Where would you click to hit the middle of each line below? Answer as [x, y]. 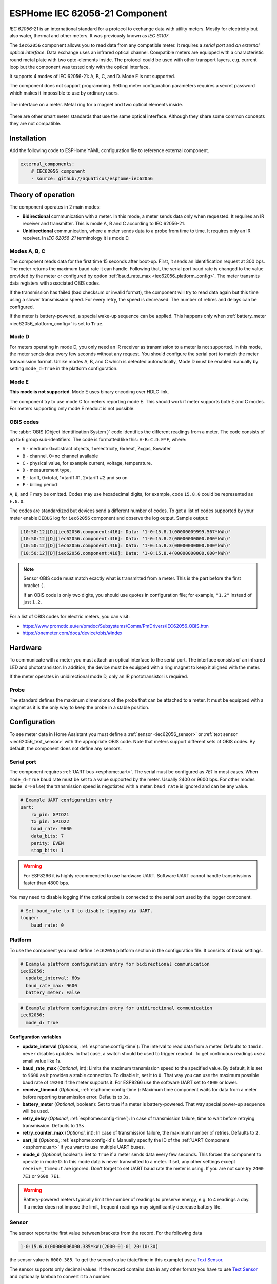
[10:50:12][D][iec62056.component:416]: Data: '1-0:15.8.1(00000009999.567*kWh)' [126, 531]
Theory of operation [42, 194]
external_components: [47, 164]
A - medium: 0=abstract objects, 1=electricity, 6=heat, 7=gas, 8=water [97, 449]
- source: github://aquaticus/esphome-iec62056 [92, 178]
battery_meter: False [53, 993]
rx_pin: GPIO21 [50, 814]
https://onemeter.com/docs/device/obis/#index [72, 633]
